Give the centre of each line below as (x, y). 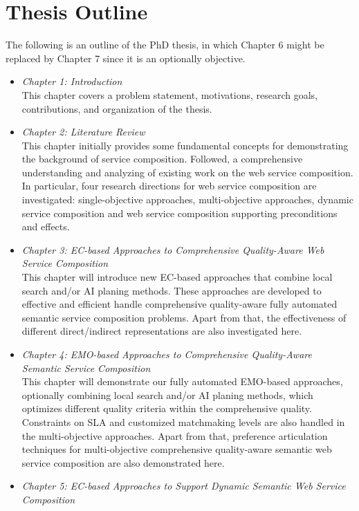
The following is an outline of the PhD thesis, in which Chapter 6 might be (165, 45)
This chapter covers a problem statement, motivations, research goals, (170, 94)
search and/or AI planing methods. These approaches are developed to (172, 290)
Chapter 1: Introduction (72, 81)
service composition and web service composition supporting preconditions (179, 213)
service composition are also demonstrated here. (123, 462)
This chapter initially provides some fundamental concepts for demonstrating (185, 145)
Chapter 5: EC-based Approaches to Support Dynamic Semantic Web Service (184, 486)
